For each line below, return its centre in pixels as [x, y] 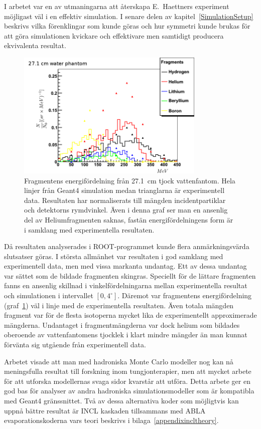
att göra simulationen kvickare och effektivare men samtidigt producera [114, 35]
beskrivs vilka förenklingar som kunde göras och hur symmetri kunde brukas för [127, 26]
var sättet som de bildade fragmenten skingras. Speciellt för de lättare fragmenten [130, 275]
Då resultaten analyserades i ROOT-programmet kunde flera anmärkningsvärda [127, 246]
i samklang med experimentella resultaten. [89, 229]
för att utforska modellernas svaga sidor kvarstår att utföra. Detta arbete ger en [127, 381]
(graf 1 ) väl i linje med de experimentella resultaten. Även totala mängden [119, 305]
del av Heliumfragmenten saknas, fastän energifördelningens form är [129, 219]
